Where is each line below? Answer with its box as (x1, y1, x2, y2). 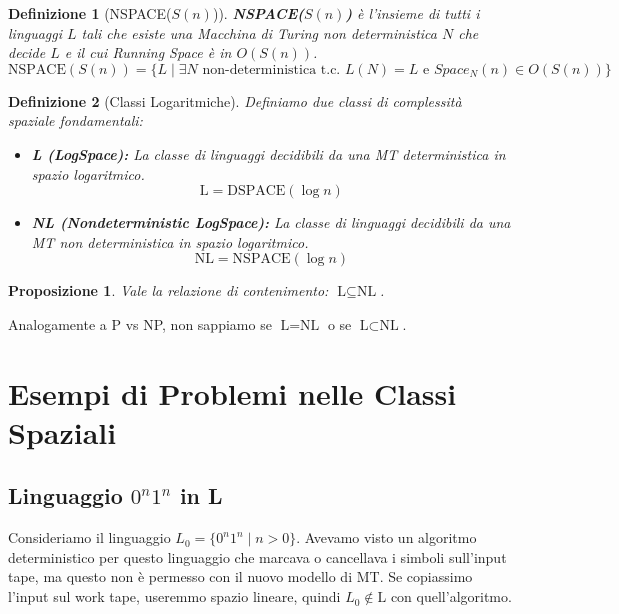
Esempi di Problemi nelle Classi (8, 372, 457, 413)
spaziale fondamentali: (8, 110, 143, 131)
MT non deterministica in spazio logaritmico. (31, 231, 309, 252)
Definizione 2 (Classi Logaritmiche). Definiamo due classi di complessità (8, 90, 462, 111)
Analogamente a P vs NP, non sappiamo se (8, 313, 272, 334)
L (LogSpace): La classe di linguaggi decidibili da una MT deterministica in (31, 143, 506, 164)
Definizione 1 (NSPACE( (8, 3, 172, 23)
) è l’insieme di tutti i (345, 3, 480, 23)
